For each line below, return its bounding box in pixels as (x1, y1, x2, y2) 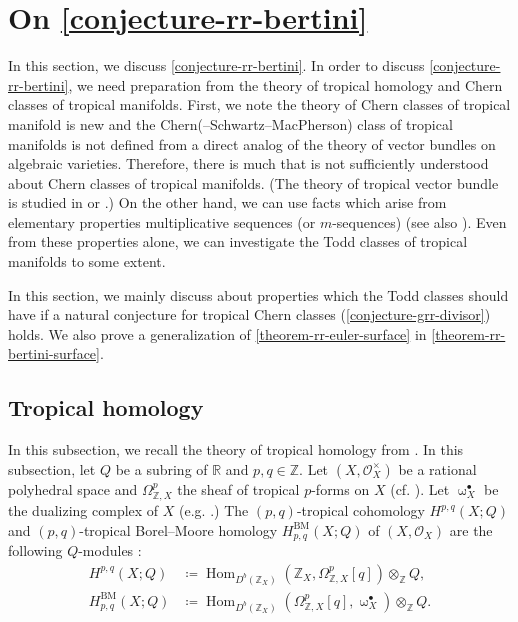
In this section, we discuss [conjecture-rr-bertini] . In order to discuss (8, 55, 425, 76)
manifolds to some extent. (8, 251, 166, 272)
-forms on (311, 478, 370, 499)
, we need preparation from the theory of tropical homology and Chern (68, 74, 503, 95)
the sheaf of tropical (177, 478, 300, 499)
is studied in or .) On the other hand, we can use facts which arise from (8, 192, 447, 213)
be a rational (398, 458, 477, 479)
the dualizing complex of (8, 500, 159, 521)
